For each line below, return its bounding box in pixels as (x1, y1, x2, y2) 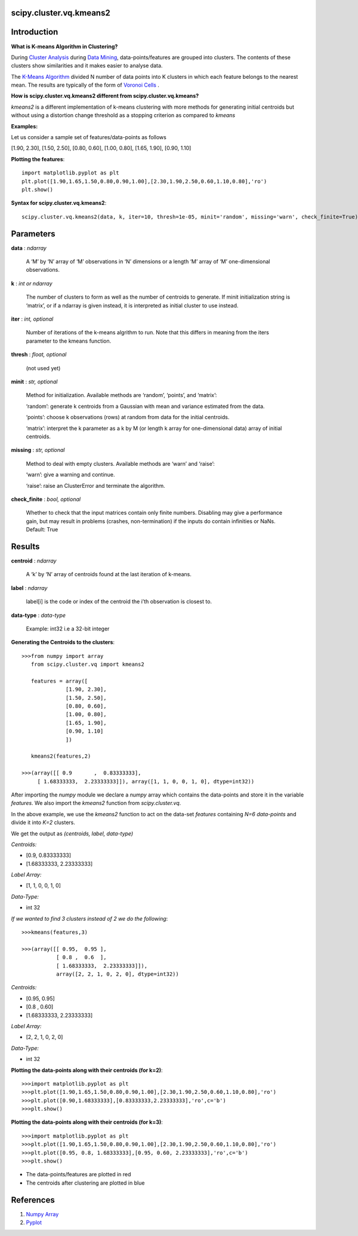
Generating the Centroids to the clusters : (11, 639, 115, 646)
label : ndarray (11, 584, 48, 591)
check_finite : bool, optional (11, 496, 81, 503)
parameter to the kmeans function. (26, 337, 112, 345)
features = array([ (30, 678, 88, 684)
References (11, 1195, 55, 1205)
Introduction (11, 27, 58, 37)
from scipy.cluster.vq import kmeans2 (30, 661, 144, 668)
